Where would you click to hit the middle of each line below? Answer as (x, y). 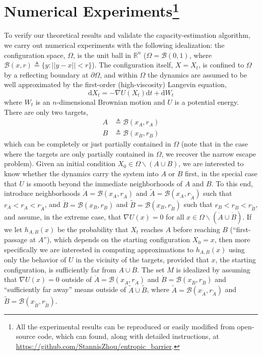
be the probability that (93, 229)
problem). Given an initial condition (60, 163)
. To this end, (232, 183)
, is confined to (221, 65)
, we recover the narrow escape (209, 153)
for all (175, 216)
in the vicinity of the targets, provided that (142, 260)
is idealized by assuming (213, 269)
